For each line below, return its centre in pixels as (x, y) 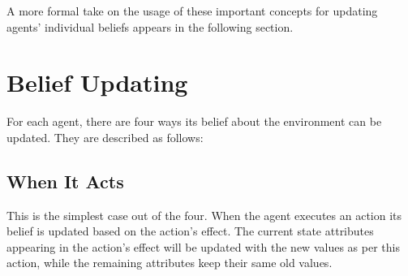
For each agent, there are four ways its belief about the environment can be (194, 121)
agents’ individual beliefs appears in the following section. (150, 26)
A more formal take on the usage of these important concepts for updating (192, 11)
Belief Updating (97, 82)
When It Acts (65, 181)
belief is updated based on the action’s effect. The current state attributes (190, 231)
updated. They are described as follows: (105, 137)
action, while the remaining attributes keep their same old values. (170, 263)
